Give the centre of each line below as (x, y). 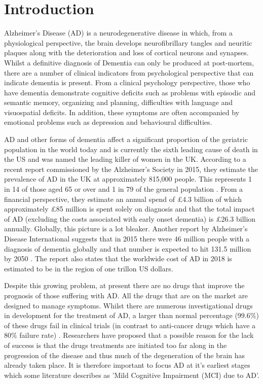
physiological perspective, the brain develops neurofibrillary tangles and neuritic (128, 42)
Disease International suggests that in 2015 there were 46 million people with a (127, 238)
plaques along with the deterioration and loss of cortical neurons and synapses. (126, 53)
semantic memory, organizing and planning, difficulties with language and (118, 102)
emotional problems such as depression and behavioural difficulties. (108, 122)
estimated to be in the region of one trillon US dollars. (89, 268)
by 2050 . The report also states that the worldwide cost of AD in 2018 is (118, 258)
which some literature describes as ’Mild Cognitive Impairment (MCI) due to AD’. (132, 375)
